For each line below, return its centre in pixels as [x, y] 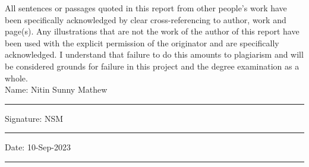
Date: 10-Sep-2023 [38, 147]
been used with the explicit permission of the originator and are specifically [142, 42]
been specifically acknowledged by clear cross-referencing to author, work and [146, 19]
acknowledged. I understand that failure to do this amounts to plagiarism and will [154, 54]
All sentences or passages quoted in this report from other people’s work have [146, 8]
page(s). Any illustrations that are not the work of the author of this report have [152, 31]
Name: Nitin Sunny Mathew [56, 89]
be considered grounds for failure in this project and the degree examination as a [152, 66]
